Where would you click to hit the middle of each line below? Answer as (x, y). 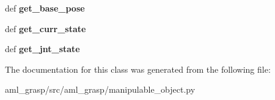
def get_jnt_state (42, 49)
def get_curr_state (46, 28)
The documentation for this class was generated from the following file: (138, 69)
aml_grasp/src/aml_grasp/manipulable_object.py (100, 89)
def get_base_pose (45, 8)
